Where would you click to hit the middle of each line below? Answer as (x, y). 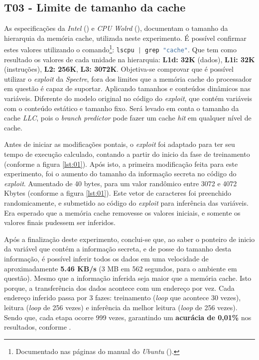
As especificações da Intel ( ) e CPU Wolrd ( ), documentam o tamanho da (116, 28)
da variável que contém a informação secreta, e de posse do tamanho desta (118, 249)
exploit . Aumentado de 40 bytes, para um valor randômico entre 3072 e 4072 (121, 183)
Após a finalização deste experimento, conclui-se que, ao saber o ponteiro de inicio (129, 239)
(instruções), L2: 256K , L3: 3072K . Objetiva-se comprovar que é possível (119, 69)
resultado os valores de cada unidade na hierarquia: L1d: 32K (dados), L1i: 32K (129, 59)
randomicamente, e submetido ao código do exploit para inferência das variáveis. (126, 203)
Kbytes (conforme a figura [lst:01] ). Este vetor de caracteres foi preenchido (118, 193)
